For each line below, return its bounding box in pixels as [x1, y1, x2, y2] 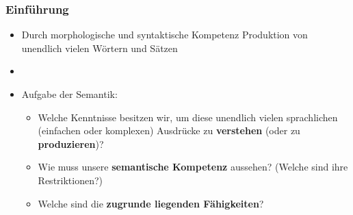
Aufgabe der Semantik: [21, 87, 118, 101]
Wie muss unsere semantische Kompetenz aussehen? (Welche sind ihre [38, 160, 348, 174]
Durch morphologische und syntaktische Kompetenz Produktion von [21, 27, 308, 42]
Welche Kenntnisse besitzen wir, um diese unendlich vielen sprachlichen [38, 110, 338, 124]
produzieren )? [38, 136, 104, 151]
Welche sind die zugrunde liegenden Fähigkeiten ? [38, 196, 264, 210]
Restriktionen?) [38, 173, 103, 187]
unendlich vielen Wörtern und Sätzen [21, 40, 178, 55]
